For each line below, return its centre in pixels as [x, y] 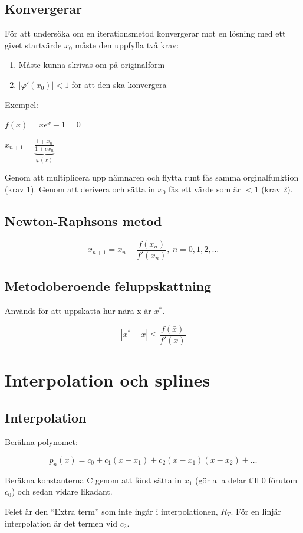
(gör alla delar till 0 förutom [246, 480]
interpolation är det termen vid [61, 523]
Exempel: [22, 104]
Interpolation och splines [108, 379]
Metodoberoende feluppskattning [108, 286]
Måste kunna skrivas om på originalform [92, 65]
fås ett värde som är [205, 189]
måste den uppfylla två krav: [127, 45]
